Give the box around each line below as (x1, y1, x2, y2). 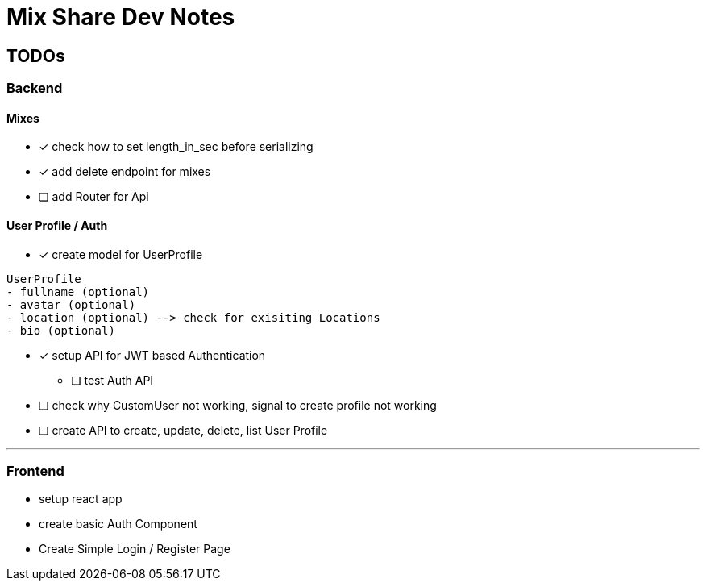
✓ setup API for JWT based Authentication (39, 348, 266, 362)
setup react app (39, 492, 123, 506)
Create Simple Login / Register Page (39, 542, 230, 556)
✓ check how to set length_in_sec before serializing (39, 139, 314, 154)
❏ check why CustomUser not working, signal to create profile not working (39, 398, 437, 412)
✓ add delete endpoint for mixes (39, 164, 211, 179)
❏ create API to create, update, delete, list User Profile (39, 423, 328, 437)
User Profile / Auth (6, 219, 108, 232)
